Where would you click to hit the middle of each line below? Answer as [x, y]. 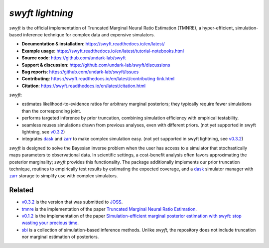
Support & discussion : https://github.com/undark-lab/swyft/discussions [96, 65]
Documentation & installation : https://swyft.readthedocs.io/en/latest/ [93, 44]
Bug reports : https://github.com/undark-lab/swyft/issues [80, 72]
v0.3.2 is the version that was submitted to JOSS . [72, 202]
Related [21, 190]
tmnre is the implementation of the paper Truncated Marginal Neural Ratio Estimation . [109, 209]
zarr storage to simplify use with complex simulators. [64, 176]
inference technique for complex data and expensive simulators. [89, 34]
